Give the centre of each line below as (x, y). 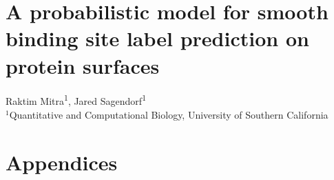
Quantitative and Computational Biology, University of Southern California (169, 114)
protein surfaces (83, 65)
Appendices (62, 162)
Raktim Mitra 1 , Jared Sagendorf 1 (76, 100)
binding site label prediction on (157, 38)
